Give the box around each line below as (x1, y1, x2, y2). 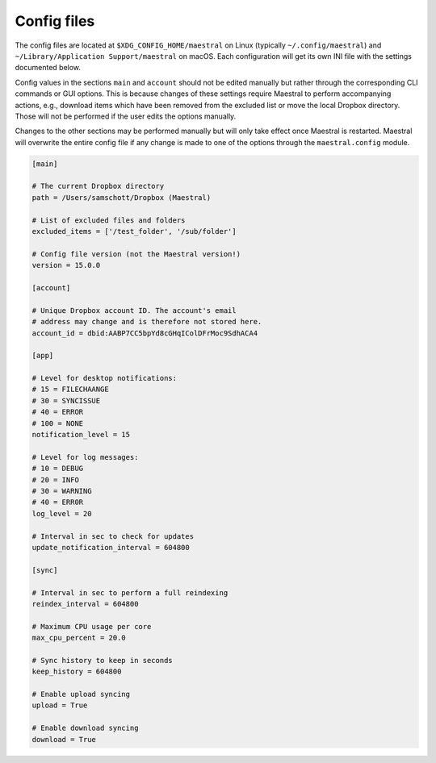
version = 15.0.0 (31, 261, 101, 270)
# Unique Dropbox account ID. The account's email (31, 306, 237, 315)
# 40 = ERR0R (31, 498, 84, 507)
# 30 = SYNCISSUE (31, 396, 101, 405)
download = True (31, 735, 97, 744)
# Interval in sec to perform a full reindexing (31, 588, 228, 597)
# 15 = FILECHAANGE (31, 385, 109, 394)
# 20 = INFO (31, 475, 80, 484)
